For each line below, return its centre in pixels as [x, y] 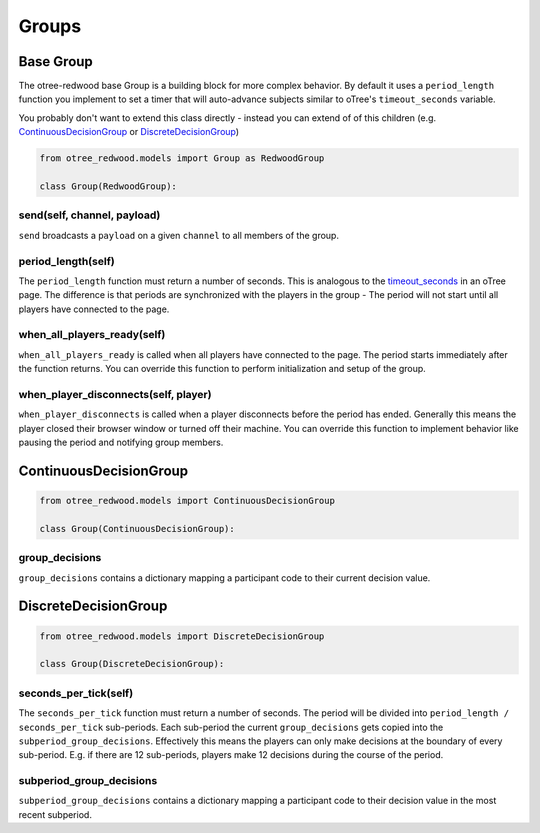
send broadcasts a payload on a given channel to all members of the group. [179, 235]
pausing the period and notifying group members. [121, 442]
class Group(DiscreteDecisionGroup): [132, 664]
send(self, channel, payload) [89, 215]
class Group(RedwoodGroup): [108, 186]
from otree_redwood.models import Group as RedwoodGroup [182, 158]
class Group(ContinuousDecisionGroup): [137, 528]
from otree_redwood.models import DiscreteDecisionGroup [182, 636]
